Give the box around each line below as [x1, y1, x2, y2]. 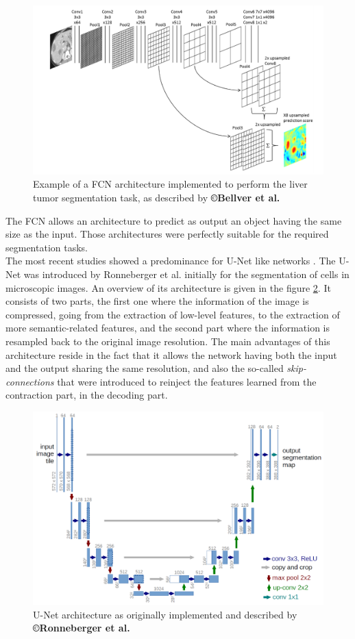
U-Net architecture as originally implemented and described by [33, 607, 297, 621]
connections [5, 374, 54, 388]
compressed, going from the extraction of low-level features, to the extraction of [5, 307, 340, 321]
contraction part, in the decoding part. [5, 388, 168, 402]
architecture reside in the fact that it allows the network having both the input [5, 347, 337, 362]
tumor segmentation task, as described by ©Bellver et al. [33, 190, 280, 204]
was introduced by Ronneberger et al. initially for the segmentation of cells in [23, 266, 350, 281]
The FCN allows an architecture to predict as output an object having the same [5, 213, 342, 227]
